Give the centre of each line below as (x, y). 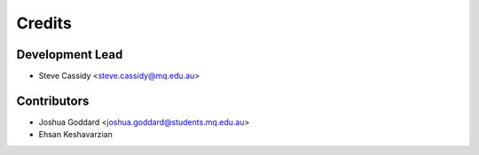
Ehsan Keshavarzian (75, 135)
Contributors (53, 101)
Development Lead (70, 54)
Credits (44, 23)
